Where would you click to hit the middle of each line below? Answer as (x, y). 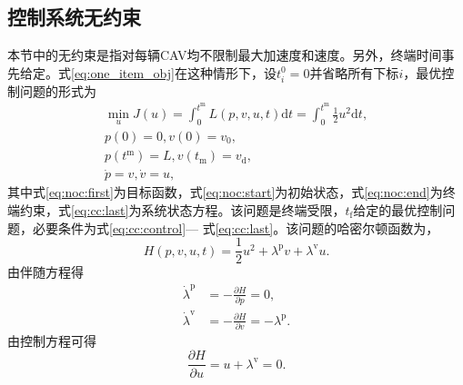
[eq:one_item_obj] (123, 72)
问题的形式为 (58, 90)
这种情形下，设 (231, 72)
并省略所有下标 (354, 72)
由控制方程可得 (52, 340)
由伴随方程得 (45, 272)
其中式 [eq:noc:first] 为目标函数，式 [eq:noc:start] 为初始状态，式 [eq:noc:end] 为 (225, 192)
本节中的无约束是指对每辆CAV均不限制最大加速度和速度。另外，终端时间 (225, 55)
